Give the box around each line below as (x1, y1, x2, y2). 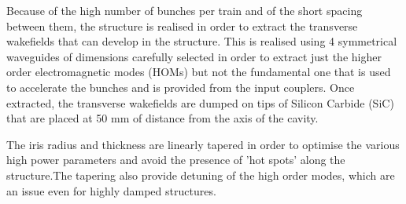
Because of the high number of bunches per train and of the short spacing (6, 2, 363, 18)
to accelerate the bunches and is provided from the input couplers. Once (6, 78, 355, 95)
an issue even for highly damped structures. (6, 182, 216, 199)
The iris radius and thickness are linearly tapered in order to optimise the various (6, 136, 400, 152)
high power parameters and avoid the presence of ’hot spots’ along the (6, 151, 345, 168)
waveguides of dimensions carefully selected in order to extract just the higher (6, 48, 382, 64)
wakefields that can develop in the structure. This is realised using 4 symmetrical (6, 33, 397, 49)
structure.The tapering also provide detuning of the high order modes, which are (6, 166, 395, 183)
